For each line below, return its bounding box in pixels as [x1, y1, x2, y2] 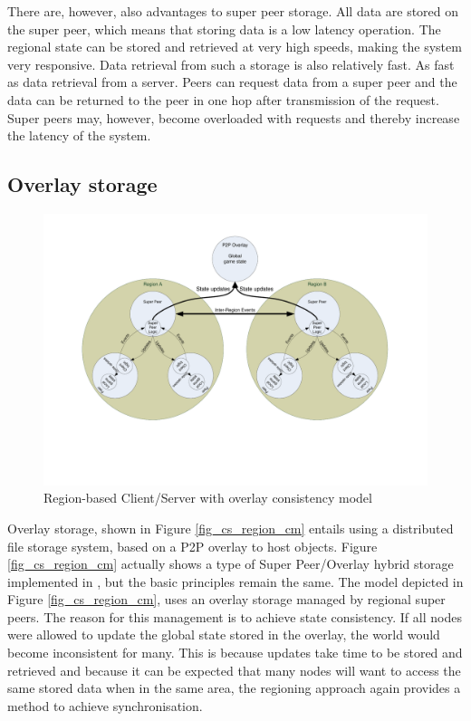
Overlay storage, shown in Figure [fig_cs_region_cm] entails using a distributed [7, 518, 454, 537]
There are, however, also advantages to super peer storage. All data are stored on [7, 2, 459, 20]
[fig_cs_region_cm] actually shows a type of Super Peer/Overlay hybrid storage [7, 554, 454, 573]
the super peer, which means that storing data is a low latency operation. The [7, 19, 441, 38]
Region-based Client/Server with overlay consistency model [43, 488, 372, 507]
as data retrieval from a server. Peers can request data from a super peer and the [7, 72, 457, 91]
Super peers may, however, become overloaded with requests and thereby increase [7, 108, 460, 127]
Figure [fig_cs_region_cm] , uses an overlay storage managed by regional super [7, 590, 446, 609]
